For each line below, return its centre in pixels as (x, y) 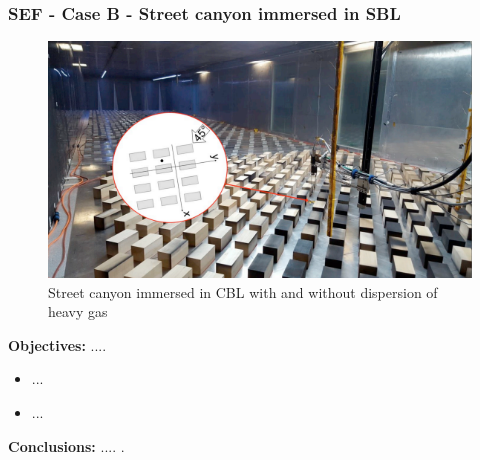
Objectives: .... (57, 344)
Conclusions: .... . (66, 445)
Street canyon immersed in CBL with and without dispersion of (243, 291)
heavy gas (78, 311)
